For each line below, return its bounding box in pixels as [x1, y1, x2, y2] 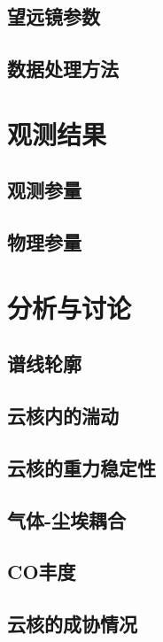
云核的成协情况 [7, 610, 137, 638]
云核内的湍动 [7, 402, 119, 429]
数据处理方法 [7, 55, 119, 82]
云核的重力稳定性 [7, 453, 156, 481]
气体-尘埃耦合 [7, 506, 127, 533]
